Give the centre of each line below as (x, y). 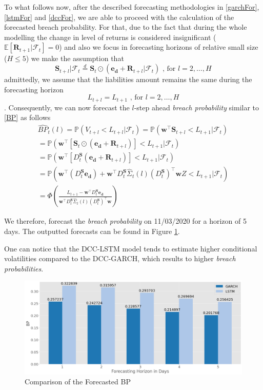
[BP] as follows (27, 117)
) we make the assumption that (75, 58)
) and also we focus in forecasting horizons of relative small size (159, 47)
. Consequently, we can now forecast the (67, 107)
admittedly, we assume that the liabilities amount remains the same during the (128, 79)
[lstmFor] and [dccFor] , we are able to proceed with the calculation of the (119, 17)
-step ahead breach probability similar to (197, 107)
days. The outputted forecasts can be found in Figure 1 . (92, 231)
